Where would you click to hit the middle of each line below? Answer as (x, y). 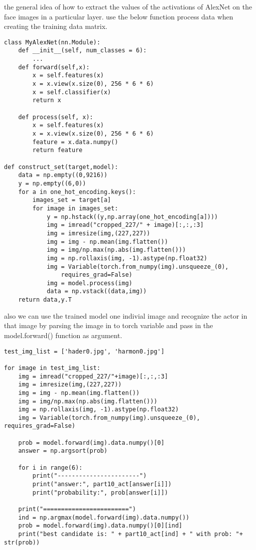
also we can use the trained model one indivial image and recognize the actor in (126, 315)
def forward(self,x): (54, 67)
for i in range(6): (50, 467)
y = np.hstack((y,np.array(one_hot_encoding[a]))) (132, 217)
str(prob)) (22, 542)
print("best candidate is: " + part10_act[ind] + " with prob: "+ (130, 534)
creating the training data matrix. (56, 26)
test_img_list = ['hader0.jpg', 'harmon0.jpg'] (84, 351)
